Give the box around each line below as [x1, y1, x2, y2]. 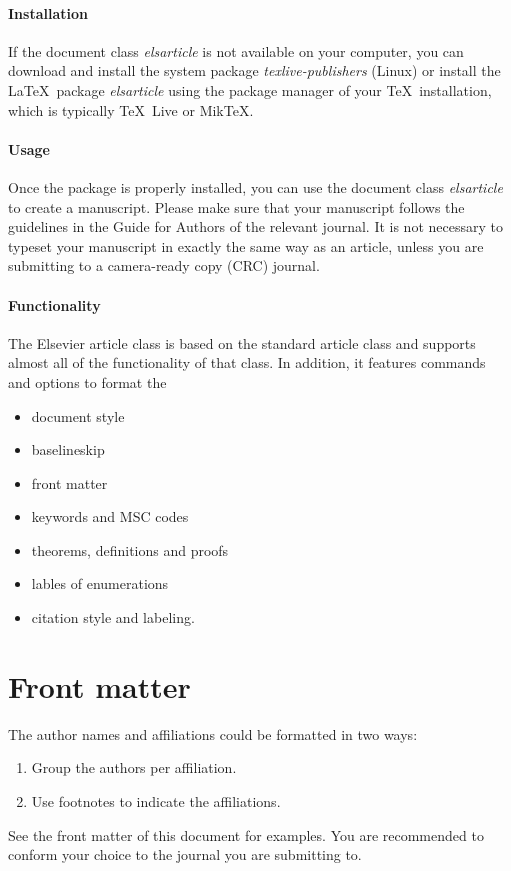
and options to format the [8, 371, 167, 392]
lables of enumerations [31, 573, 169, 594]
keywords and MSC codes [31, 506, 189, 527]
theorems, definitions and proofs [31, 539, 229, 560]
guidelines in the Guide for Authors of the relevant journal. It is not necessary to [8, 216, 503, 237]
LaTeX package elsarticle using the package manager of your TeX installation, [8, 79, 492, 100]
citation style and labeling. [31, 607, 195, 628]
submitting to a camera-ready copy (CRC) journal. [8, 255, 320, 276]
